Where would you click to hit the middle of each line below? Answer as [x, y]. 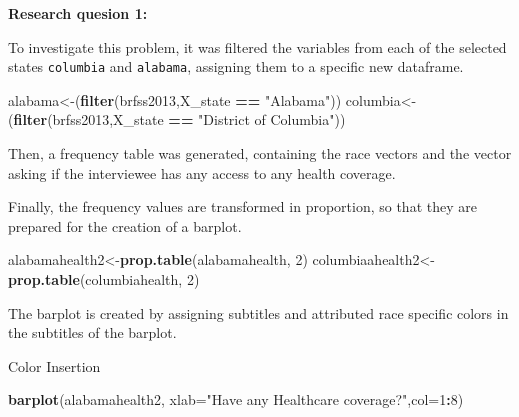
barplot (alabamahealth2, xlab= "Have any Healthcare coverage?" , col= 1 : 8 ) [236, 399]
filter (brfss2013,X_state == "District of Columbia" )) [179, 119]
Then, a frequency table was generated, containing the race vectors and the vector [260, 153]
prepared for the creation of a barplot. [125, 225]
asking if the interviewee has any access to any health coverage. [202, 172]
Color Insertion [54, 365]
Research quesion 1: [78, 13]
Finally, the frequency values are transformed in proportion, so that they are [242, 206]
